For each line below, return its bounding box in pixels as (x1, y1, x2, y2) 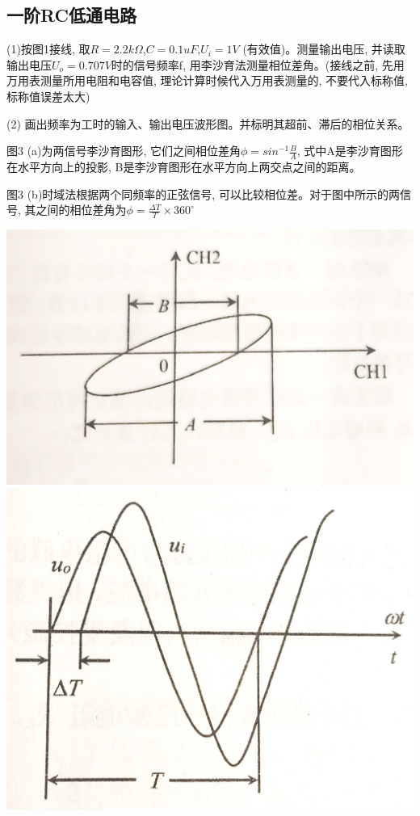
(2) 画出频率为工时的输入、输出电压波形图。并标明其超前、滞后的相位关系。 (6, 115, 409, 132)
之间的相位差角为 (36, 201, 127, 218)
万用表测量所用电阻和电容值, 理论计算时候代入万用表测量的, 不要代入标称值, (6, 72, 408, 89)
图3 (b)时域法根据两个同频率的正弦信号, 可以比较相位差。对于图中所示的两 (6, 185, 400, 202)
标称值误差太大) (6, 87, 90, 104)
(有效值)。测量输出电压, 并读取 (242, 40, 405, 57)
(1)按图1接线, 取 (6, 40, 90, 57)
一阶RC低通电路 (6, 2, 136, 27)
